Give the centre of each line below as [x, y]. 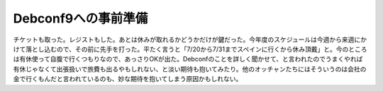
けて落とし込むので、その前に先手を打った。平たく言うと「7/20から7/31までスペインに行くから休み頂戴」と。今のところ [190, 49]
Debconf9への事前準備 [81, 18]
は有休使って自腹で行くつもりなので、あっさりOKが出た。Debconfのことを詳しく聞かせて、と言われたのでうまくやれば [188, 59]
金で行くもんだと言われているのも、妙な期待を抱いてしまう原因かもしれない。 [128, 79]
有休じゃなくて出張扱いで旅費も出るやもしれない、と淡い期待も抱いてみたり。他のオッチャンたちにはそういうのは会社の [190, 69]
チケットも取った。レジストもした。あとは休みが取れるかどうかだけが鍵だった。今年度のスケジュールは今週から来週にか [190, 40]
